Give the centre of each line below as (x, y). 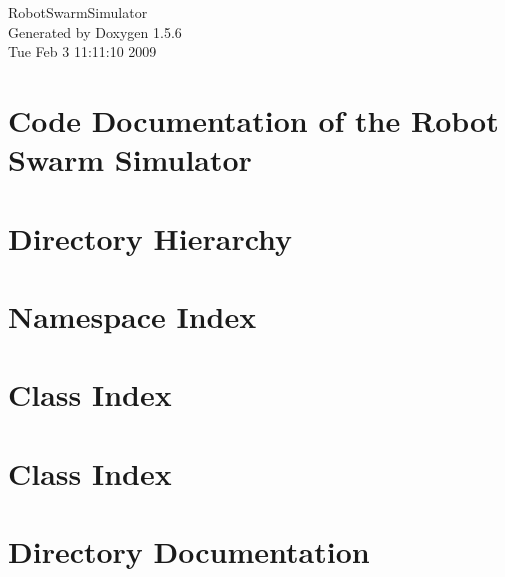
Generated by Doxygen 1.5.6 (95, 31)
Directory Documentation (189, 551)
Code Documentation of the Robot (253, 119)
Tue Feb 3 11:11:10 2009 (82, 51)
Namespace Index (132, 315)
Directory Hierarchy (150, 237)
